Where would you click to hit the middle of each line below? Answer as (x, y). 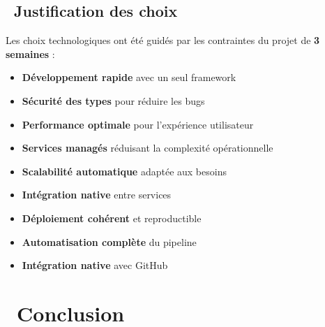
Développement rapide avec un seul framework (129, 77)
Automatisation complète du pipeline (109, 241)
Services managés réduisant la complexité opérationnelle (148, 148)
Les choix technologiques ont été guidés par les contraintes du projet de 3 (163, 40)
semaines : (30, 53)
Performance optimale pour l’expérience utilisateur (138, 124)
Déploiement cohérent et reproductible (112, 218)
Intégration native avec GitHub (95, 265)
